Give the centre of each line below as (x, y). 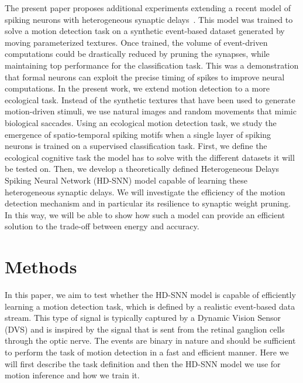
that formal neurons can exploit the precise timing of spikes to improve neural (145, 77)
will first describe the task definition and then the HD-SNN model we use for (143, 363)
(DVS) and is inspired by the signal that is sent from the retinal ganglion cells (145, 329)
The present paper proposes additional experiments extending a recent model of (148, 8)
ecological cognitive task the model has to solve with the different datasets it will (150, 157)
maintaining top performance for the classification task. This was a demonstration (152, 65)
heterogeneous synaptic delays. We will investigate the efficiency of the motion (145, 192)
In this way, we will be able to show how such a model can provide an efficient (145, 214)
